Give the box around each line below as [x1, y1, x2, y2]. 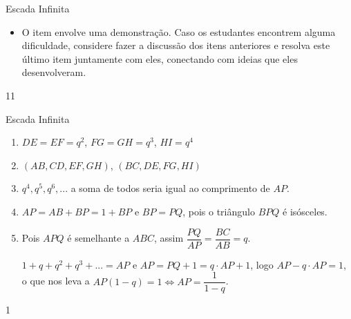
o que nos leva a [21, 273, 90, 288]
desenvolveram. [21, 65, 86, 79]
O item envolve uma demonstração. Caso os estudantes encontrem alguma [21, 24, 336, 39]
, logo [250, 257, 274, 271]
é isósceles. [283, 204, 328, 218]
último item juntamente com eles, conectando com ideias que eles [21, 51, 298, 66]
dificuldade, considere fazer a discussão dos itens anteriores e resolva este [21, 38, 330, 52]
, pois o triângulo [182, 204, 255, 218]
